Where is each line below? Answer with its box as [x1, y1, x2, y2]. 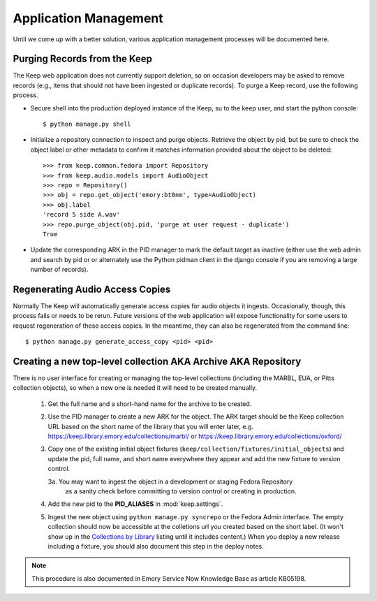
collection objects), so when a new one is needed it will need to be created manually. [13, 384, 258, 392]
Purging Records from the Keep [13, 53, 153, 65]
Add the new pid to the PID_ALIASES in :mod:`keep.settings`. [47, 500, 223, 508]
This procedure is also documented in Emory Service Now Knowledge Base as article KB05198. [31, 574, 306, 583]
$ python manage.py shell [43, 120, 132, 129]
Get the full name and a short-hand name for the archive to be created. [47, 399, 252, 408]
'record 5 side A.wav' [43, 210, 121, 219]
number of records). [30, 266, 89, 274]
